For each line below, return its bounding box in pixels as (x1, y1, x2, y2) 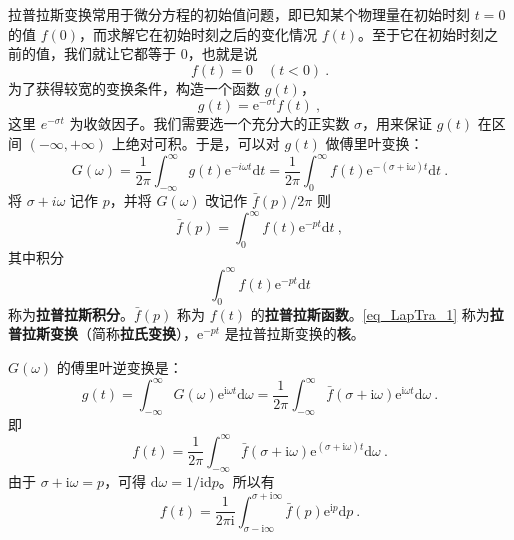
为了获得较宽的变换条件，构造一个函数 (8, 77, 260, 98)
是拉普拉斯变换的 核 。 (224, 323, 365, 344)
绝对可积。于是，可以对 (125, 133, 280, 154)
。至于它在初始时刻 (358, 23, 485, 44)
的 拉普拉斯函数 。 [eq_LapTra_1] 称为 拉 (250, 303, 504, 324)
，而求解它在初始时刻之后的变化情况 (79, 23, 318, 44)
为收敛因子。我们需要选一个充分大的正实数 (69, 113, 350, 134)
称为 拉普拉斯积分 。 (8, 303, 134, 324)
